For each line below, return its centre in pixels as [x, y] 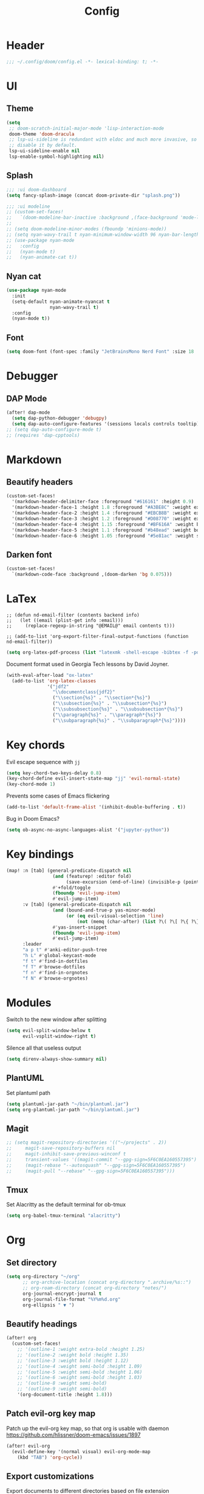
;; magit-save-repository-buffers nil [61, 1149]
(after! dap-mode [28, 412]
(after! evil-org [28, 1446]
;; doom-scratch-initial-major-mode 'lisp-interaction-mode [87, 128]
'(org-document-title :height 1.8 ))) [65, 1395]
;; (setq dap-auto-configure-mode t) [54, 430]
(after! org [21, 1338]
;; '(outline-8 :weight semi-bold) [62, 1383]
